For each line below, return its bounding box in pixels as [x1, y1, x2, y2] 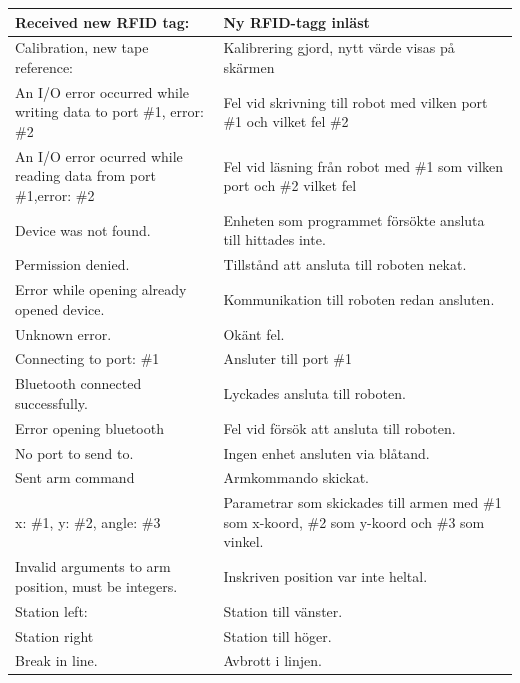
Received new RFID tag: [15, 11, 190, 32]
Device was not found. [15, 219, 151, 240]
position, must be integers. [15, 575, 178, 596]
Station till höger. [223, 625, 332, 646]
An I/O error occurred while [15, 81, 190, 102]
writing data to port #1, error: [15, 101, 204, 122]
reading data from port [15, 165, 156, 186]
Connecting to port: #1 [15, 348, 160, 369]
